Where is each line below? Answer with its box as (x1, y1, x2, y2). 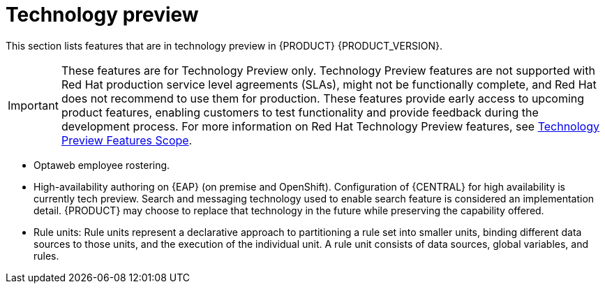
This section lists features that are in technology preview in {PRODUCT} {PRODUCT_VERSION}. (6, 39, 442, 52)
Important (8, 98, 59, 112)
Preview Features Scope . (61, 133, 193, 147)
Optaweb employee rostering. (33, 158, 170, 171)
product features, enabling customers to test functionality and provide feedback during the (61, 105, 539, 119)
